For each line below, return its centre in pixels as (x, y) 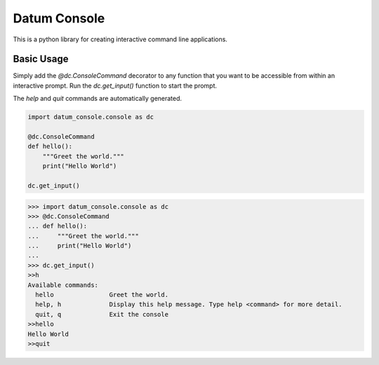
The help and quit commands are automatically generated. (98, 99)
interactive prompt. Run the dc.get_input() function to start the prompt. (115, 85)
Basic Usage (41, 59)
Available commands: (63, 285)
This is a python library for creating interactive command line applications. (120, 39)
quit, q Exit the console (102, 314)
